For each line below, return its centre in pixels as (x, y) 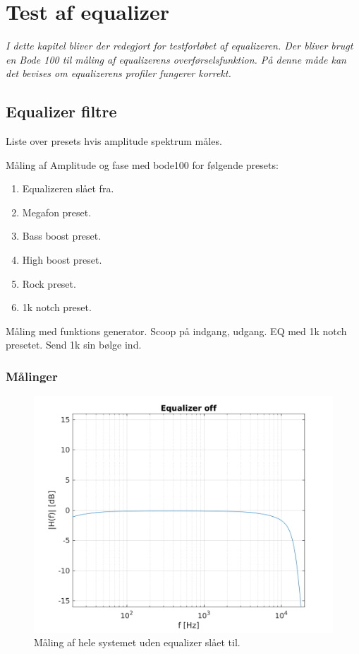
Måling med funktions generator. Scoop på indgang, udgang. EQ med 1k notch (176, 331)
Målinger (32, 376)
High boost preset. (62, 260)
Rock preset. (49, 283)
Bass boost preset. (62, 236)
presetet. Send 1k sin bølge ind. (74, 345)
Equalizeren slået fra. (68, 188)
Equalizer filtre (61, 111)
